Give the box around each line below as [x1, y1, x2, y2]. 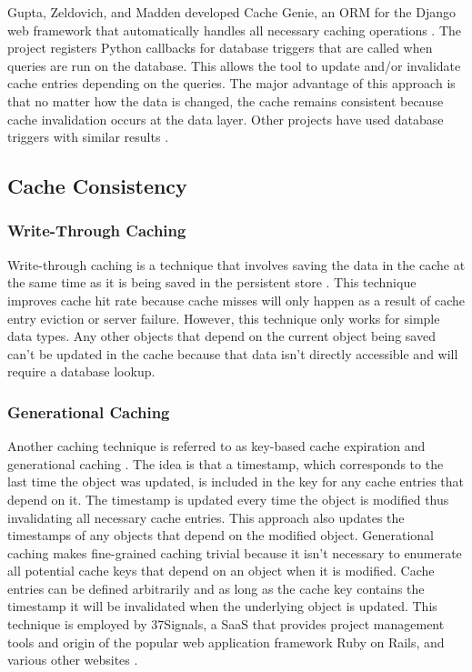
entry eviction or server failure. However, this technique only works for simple [7, 308, 440, 327]
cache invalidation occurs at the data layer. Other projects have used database [7, 109, 444, 128]
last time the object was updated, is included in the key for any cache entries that [7, 472, 465, 491]
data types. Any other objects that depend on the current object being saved [7, 326, 436, 346]
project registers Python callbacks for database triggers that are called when [7, 38, 433, 57]
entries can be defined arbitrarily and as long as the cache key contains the [7, 578, 425, 597]
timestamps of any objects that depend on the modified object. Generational [7, 526, 434, 545]
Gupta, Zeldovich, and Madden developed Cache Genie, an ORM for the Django [7, 3, 456, 21]
